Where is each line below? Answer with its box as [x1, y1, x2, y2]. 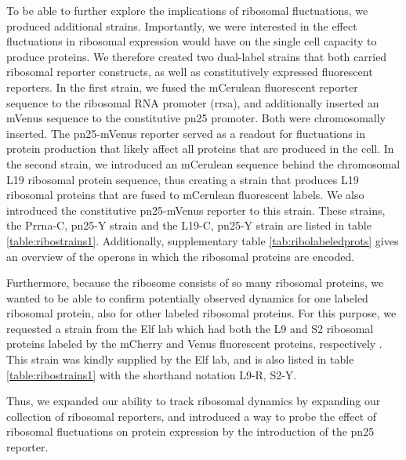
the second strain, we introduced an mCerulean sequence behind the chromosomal [6, 155, 401, 172]
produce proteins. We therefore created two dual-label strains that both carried [6, 48, 387, 64]
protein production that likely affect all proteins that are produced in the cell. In [6, 140, 394, 157]
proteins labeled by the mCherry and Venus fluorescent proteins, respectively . [6, 335, 382, 352]
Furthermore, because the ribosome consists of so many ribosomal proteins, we [6, 274, 384, 291]
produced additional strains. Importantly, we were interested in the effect [6, 17, 357, 34]
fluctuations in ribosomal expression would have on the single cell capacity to [6, 33, 377, 49]
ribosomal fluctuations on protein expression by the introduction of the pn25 [6, 423, 375, 440]
